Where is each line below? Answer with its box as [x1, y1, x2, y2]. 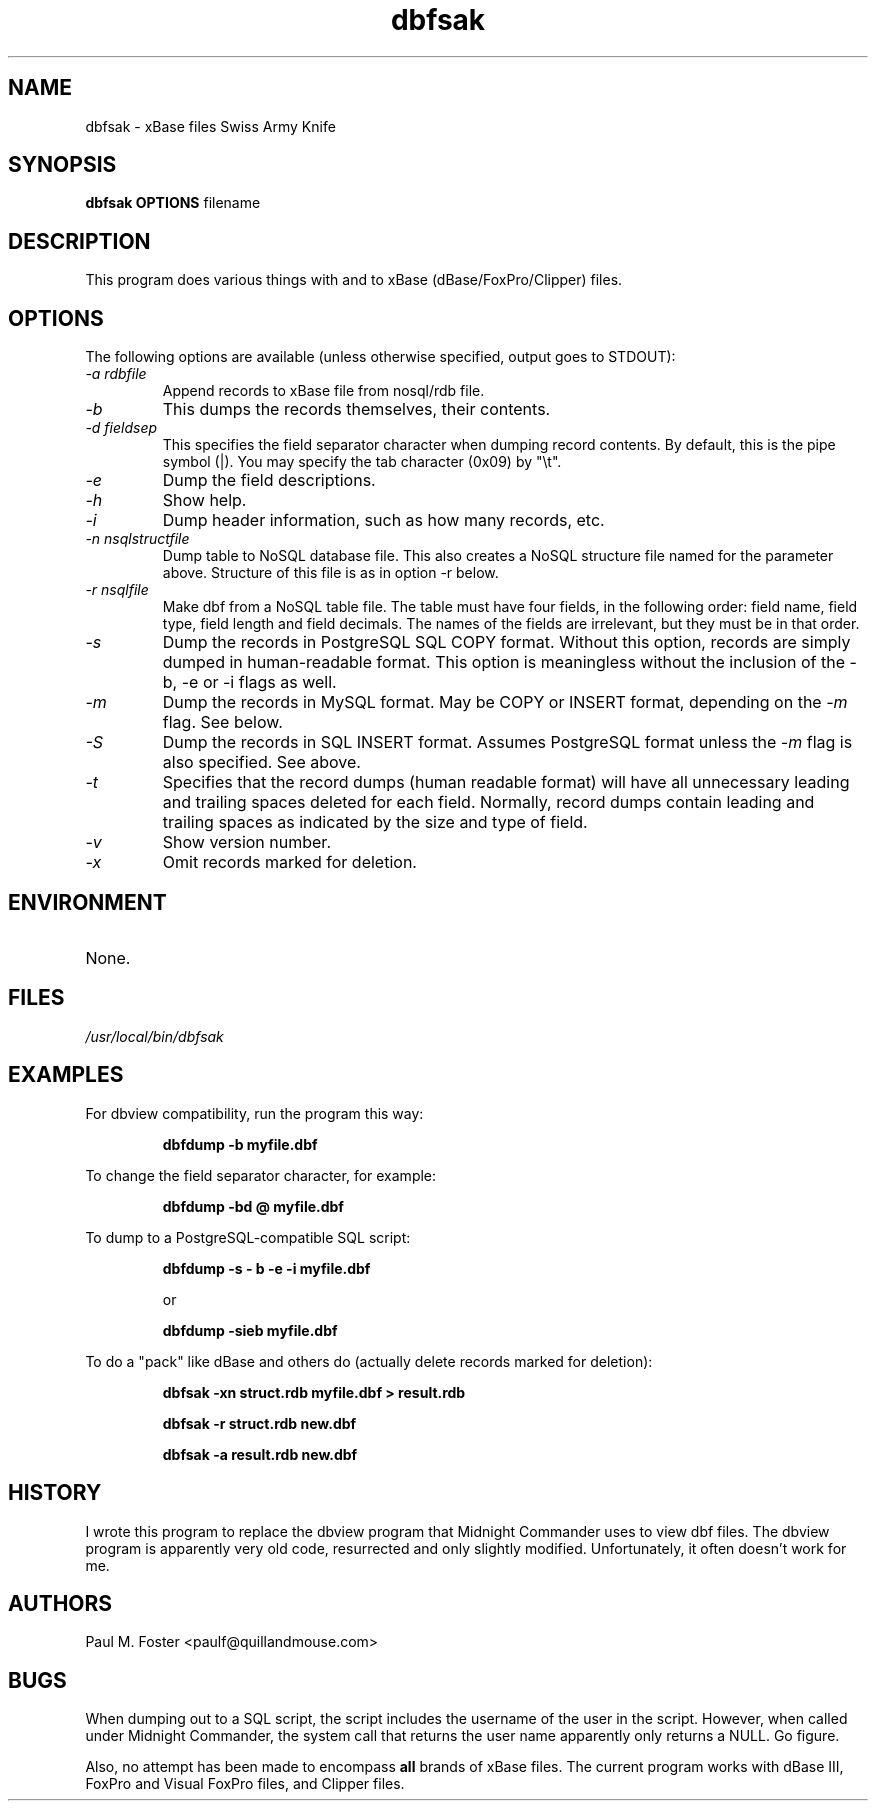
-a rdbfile [85, 365, 147, 383]
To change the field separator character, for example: [85, 1166, 437, 1184]
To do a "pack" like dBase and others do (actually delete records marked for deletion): [85, 1352, 653, 1370]
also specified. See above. [162, 752, 361, 773]
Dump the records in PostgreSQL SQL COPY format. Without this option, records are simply [162, 632, 851, 653]
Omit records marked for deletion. [162, 852, 417, 873]
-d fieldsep [85, 419, 158, 437]
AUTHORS [8, 1590, 113, 1616]
